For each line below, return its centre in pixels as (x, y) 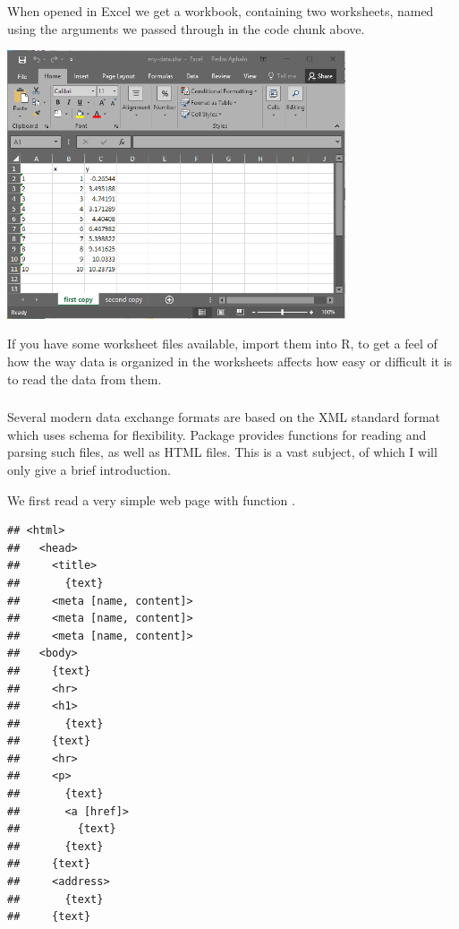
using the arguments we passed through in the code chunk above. (186, 28)
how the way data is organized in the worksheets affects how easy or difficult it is (230, 361)
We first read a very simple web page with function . (151, 499)
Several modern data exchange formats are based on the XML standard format (224, 417)
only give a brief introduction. (89, 469)
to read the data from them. (85, 378)
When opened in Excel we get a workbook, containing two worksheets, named (221, 11)
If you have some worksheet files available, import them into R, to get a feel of (222, 344)
